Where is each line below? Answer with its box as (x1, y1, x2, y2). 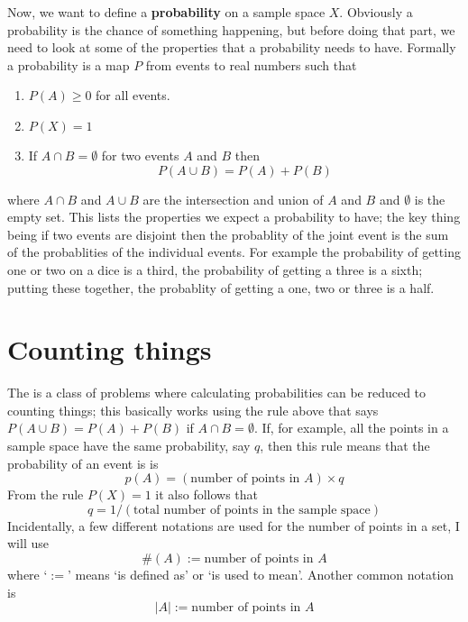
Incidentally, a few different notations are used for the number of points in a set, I (7, 516, 460, 535)
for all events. (96, 86, 170, 105)
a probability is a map (7, 55, 130, 74)
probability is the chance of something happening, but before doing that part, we (7, 20, 455, 39)
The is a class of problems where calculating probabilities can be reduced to (7, 383, 427, 402)
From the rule (7, 485, 84, 504)
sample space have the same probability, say (7, 436, 251, 455)
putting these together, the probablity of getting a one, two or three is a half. (7, 278, 435, 297)
